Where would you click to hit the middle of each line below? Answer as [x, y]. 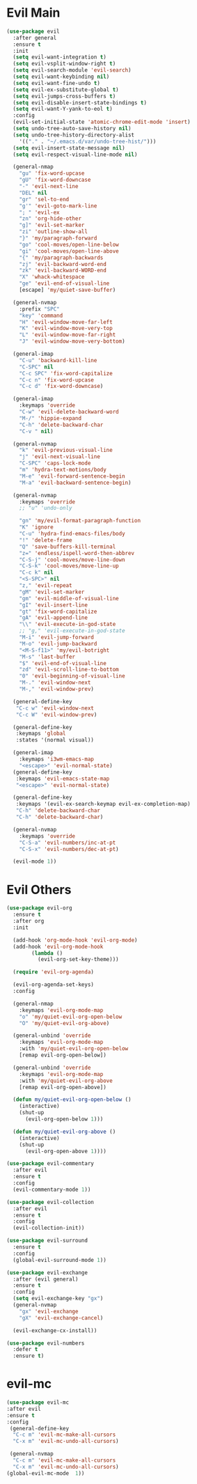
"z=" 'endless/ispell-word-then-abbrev [77, 553]
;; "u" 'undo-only [46, 508]
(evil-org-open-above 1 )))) [66, 1151]
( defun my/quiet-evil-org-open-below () [72, 1100]
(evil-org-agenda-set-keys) [54, 985]
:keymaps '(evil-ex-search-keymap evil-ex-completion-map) [103, 804]
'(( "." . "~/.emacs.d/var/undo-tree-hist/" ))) [88, 141]
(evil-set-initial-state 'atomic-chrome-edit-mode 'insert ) [102, 122]
